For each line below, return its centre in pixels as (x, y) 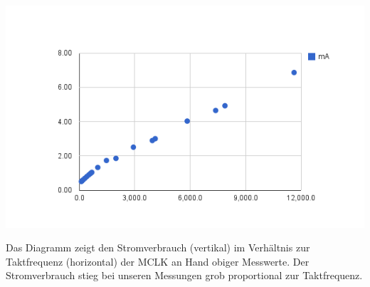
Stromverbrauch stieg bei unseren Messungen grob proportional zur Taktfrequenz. (184, 275)
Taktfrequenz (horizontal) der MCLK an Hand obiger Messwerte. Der (158, 261)
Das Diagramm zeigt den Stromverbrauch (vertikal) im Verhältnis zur (158, 247)
